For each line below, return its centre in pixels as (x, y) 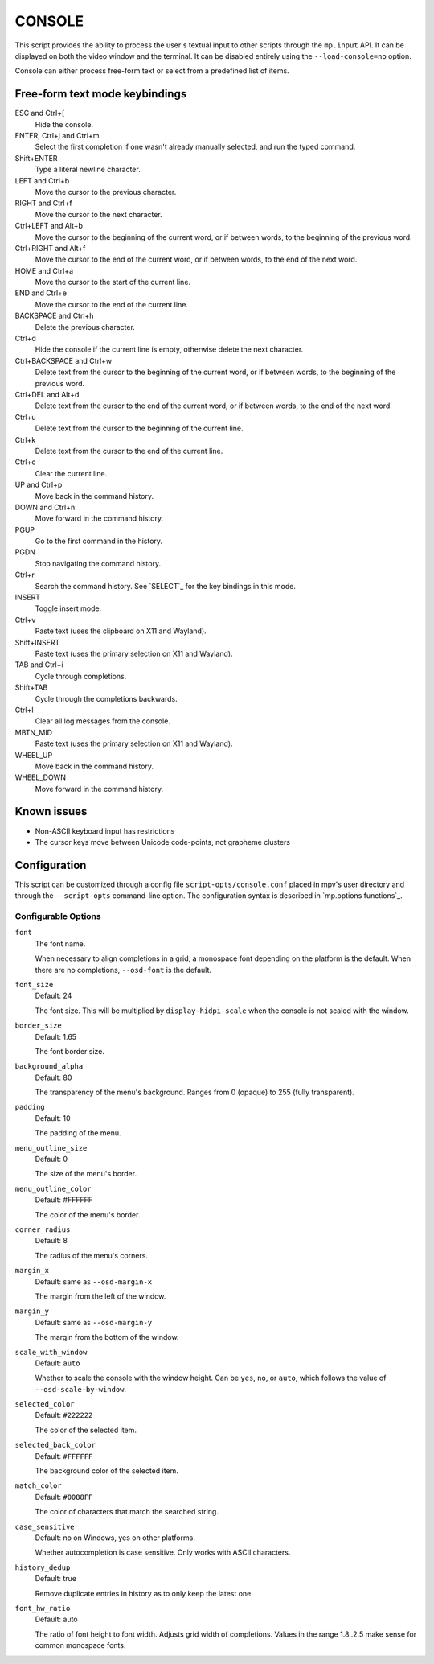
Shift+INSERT (37, 642)
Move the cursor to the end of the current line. (112, 304)
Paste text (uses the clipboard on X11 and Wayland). (121, 631)
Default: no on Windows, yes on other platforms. (115, 1538)
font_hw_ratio (43, 1608)
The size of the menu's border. (86, 1174)
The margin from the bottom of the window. (107, 1337)
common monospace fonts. (80, 1645)
